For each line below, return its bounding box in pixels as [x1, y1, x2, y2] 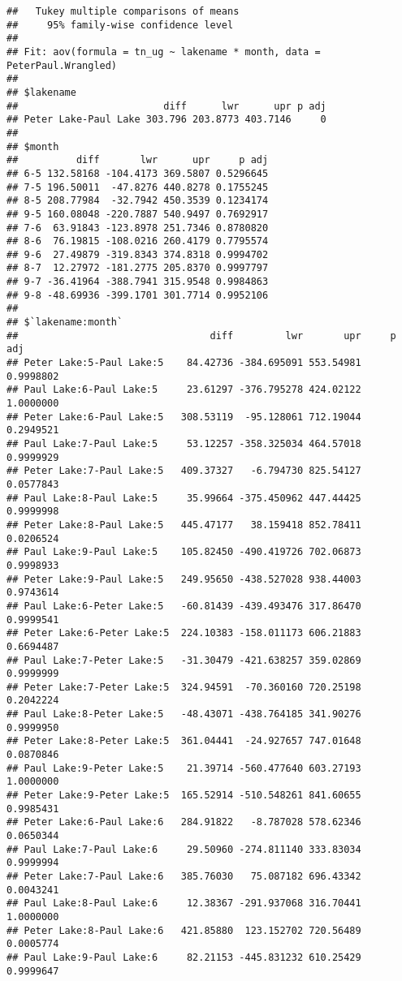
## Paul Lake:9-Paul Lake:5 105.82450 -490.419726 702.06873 [6, 546, 361, 558]
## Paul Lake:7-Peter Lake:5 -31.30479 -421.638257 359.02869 [6, 654, 361, 666]
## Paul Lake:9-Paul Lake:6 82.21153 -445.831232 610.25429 [6, 951, 361, 963]
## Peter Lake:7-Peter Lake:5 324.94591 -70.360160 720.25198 [6, 681, 361, 693]
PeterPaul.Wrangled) [6, 59, 118, 71]
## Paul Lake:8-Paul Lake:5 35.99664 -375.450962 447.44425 [6, 492, 361, 504]
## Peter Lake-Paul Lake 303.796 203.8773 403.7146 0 [6, 114, 326, 126]
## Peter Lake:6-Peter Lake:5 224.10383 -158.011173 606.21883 [6, 627, 361, 639]
